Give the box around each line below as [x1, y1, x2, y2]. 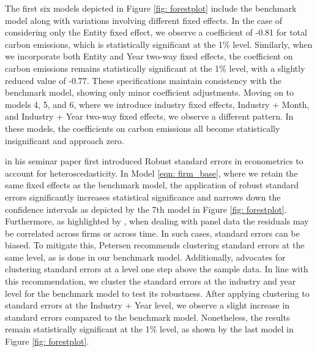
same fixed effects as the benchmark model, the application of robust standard [5, 178, 299, 191]
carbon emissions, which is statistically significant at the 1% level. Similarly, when [5, 37, 313, 50]
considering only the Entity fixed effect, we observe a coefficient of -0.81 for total [5, 26, 307, 39]
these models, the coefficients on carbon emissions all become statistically [5, 121, 280, 134]
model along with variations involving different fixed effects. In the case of [5, 13, 282, 26]
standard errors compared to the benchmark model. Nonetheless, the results [5, 310, 290, 323]
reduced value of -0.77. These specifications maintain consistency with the [5, 74, 282, 86]
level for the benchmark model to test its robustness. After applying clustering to [5, 286, 310, 299]
